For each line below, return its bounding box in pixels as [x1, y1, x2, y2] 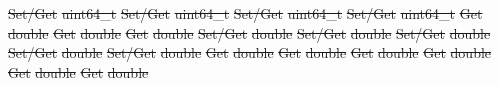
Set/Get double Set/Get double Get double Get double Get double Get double [8, 42, 492, 63]
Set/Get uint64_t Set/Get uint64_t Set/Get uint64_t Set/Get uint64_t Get [8, 3, 483, 23]
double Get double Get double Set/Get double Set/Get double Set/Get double [8, 22, 491, 43]
